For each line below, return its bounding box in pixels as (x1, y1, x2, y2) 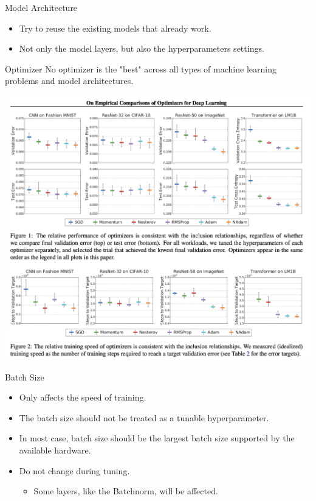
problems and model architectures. (5, 74, 134, 87)
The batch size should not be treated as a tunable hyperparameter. (19, 411, 269, 424)
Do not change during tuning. (19, 464, 130, 477)
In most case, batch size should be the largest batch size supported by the (19, 432, 295, 444)
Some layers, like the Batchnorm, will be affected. (33, 485, 218, 497)
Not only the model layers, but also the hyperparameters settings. (19, 42, 264, 55)
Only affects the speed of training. (19, 391, 146, 404)
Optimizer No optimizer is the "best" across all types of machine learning (5, 62, 276, 75)
